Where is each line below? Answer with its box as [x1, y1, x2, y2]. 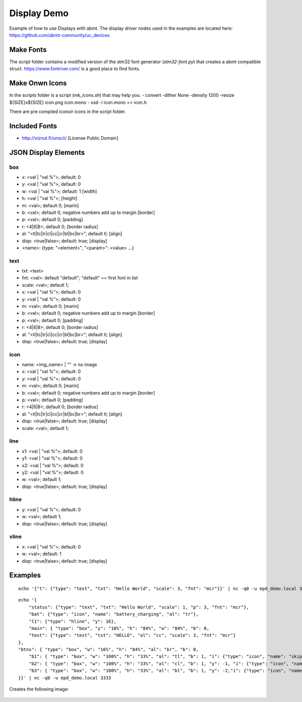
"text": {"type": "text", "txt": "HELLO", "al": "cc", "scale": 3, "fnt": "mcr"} [28, 632, 236, 638]
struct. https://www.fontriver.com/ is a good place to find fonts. [9, 66, 140, 72]
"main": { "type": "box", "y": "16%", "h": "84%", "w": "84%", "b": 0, [28, 625, 209, 631]
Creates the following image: [9, 686, 69, 692]
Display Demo [9, 8, 69, 19]
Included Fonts [9, 122, 57, 130]
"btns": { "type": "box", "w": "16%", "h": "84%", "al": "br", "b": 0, [18, 646, 199, 653]
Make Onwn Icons [9, 79, 67, 88]
